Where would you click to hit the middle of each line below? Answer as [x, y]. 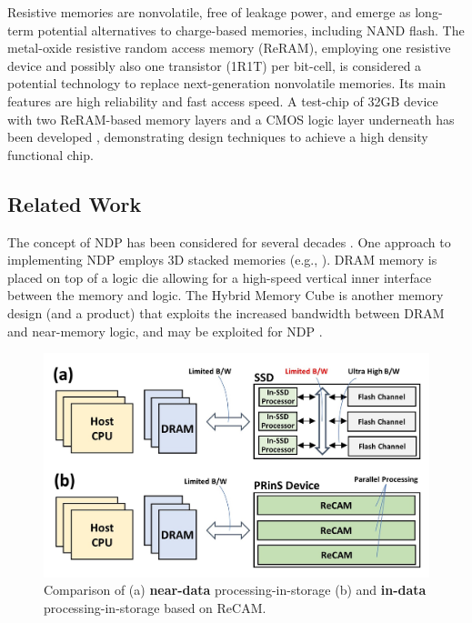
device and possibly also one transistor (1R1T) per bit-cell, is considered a [215, 65]
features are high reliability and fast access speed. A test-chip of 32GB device [223, 100]
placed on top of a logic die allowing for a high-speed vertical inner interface [220, 277]
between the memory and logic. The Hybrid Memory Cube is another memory [226, 295]
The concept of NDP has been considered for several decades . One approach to [229, 241]
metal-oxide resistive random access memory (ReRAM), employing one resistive [229, 48]
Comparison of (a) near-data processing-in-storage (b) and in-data [235, 590]
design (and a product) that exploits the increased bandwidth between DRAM [226, 312]
